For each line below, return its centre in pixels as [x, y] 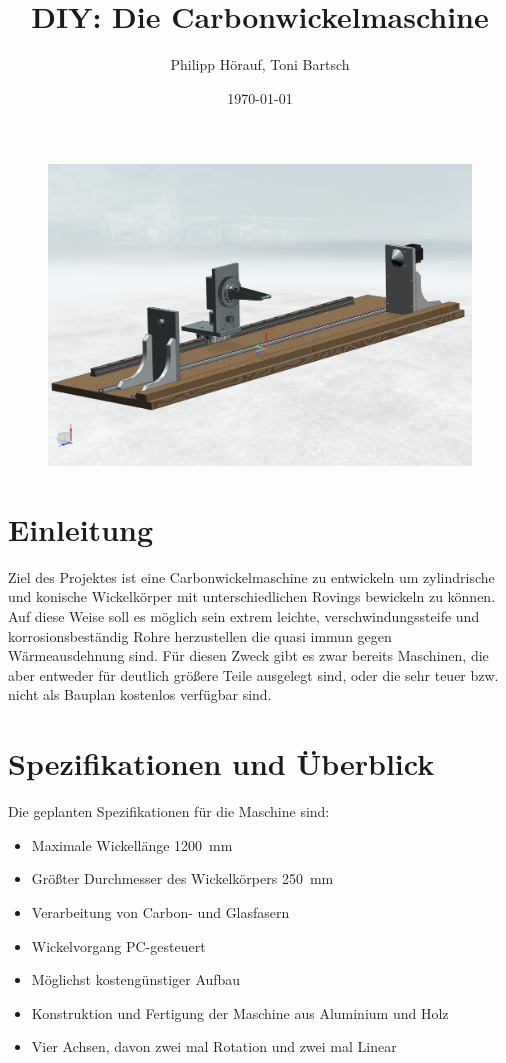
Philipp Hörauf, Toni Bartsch [260, 64]
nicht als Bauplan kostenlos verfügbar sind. [140, 694]
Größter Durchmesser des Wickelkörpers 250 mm [182, 878]
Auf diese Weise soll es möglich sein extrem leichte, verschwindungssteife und [244, 616]
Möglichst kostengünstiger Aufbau [136, 979]
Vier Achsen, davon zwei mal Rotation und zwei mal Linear [214, 1046]
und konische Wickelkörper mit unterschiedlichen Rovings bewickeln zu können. [252, 596]
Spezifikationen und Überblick [221, 763]
